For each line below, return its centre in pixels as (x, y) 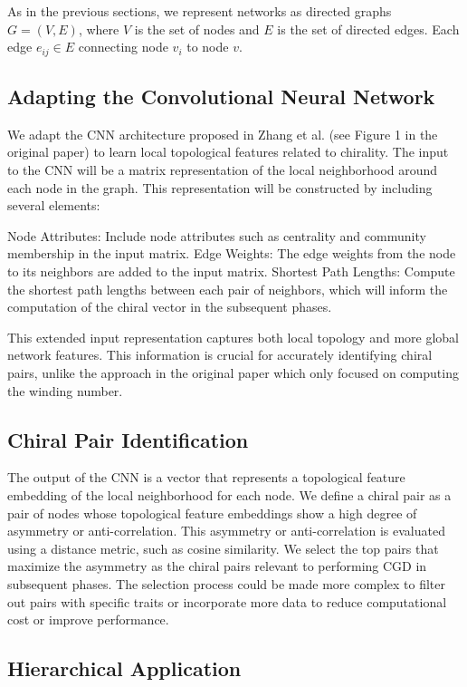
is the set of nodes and (197, 29)
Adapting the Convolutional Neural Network (221, 97)
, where (99, 29)
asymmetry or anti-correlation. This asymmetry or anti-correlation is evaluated (226, 531)
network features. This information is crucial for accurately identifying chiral (220, 355)
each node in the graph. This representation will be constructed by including (220, 187)
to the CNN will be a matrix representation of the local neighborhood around (223, 170)
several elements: (54, 205)
